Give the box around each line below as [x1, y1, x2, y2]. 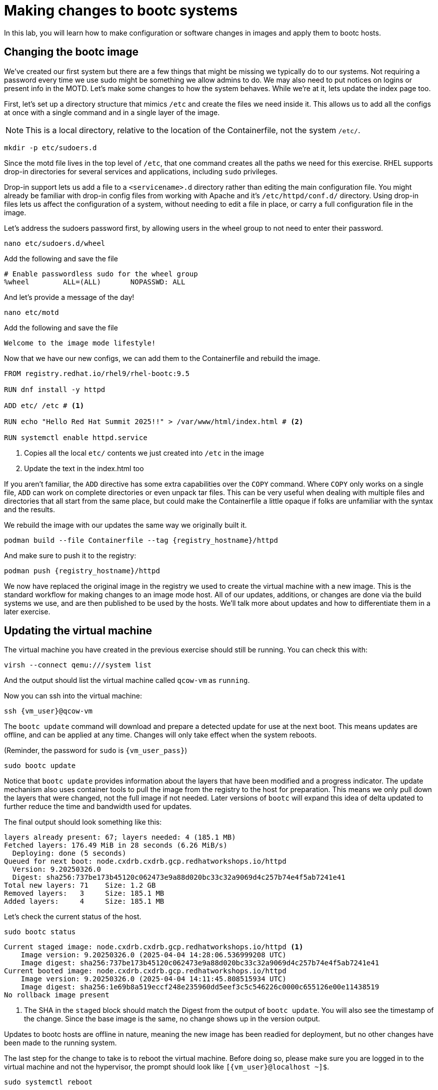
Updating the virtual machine [4, 624, 152, 637]
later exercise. [4, 607, 50, 616]
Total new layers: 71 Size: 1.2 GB [4, 881, 156, 890]
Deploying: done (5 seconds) [12, 849, 126, 858]
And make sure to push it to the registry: [4, 551, 136, 560]
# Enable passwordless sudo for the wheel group [4, 269, 198, 278]
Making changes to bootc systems [4, 2, 238, 19]
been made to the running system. [4, 1038, 117, 1047]
